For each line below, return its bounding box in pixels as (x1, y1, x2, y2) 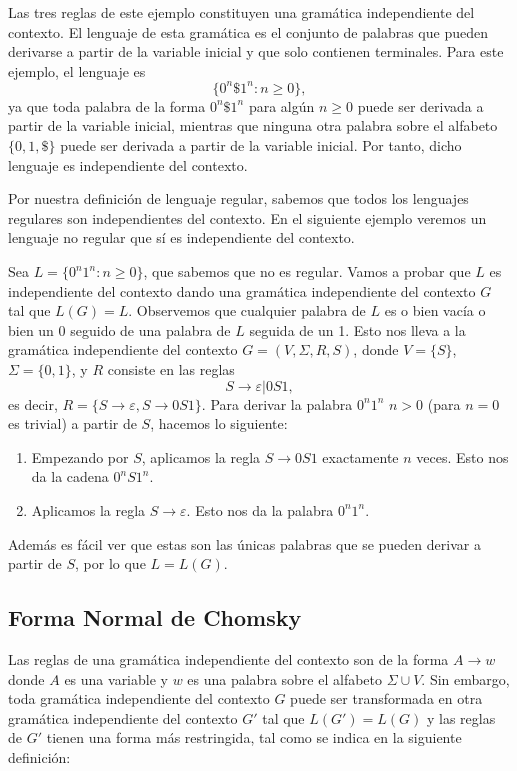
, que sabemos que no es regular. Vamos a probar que (143, 261, 471, 282)
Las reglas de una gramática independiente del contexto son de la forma (8, 648, 449, 669)
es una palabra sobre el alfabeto (187, 668, 383, 689)
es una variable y (64, 668, 168, 689)
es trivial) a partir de (8, 413, 137, 434)
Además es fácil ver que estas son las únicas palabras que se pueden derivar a (8, 533, 481, 554)
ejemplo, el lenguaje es (8, 60, 146, 81)
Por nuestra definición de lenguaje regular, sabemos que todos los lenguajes (8, 188, 469, 209)
